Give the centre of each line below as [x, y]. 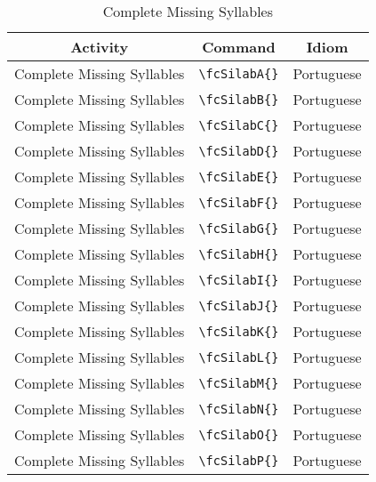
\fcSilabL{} [239, 357]
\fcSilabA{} [239, 73]
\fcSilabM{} [239, 383]
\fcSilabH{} [239, 254]
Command [239, 47]
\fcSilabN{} [239, 409]
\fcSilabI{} [239, 280]
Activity [100, 47]
